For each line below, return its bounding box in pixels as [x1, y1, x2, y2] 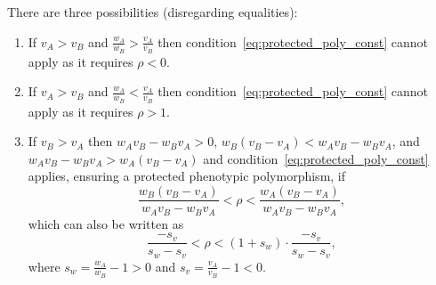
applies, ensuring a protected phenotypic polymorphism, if [28, 167, 346, 185]
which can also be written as [28, 214, 184, 232]
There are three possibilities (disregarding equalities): [7, 3, 298, 20]
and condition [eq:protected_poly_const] [203, 149, 429, 167]
